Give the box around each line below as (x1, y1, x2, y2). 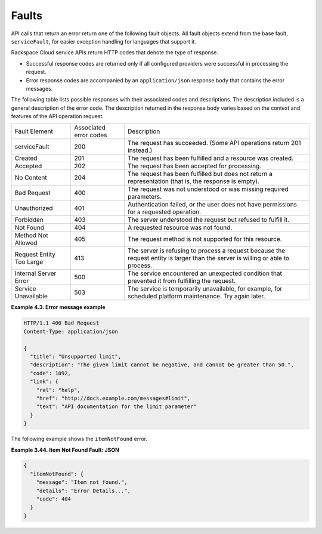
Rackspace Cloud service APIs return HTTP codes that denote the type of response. (11, 49, 219, 56)
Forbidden (14, 215, 44, 224)
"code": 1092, (30, 370, 72, 376)
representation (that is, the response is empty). (127, 177, 259, 186)
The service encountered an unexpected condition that (127, 269, 283, 277)
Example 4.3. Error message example (11, 304, 106, 311)
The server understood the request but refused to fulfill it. (127, 215, 290, 224)
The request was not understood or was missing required (127, 185, 289, 193)
